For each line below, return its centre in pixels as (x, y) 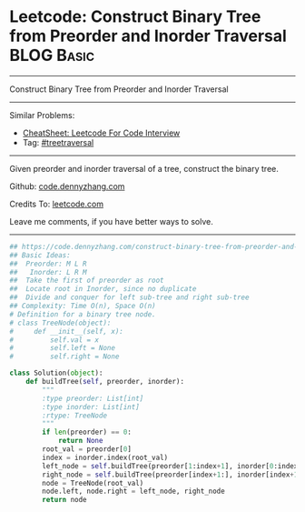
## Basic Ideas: (40, 255)
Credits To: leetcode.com (57, 204)
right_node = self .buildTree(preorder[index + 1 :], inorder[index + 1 (170, 475)
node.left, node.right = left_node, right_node (133, 492)
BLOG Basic (52, 55)
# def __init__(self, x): (67, 331)
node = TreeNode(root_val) (93, 483)
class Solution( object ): (56, 373)
